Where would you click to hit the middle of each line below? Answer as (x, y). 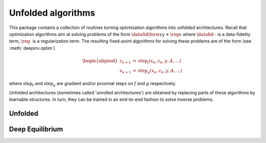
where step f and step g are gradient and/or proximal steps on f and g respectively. (93, 84)
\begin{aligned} (100, 61)
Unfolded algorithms (52, 13)
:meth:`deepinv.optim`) (32, 48)
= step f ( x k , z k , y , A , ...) (157, 61)
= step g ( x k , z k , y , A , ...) (157, 71)
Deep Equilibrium (36, 129)
